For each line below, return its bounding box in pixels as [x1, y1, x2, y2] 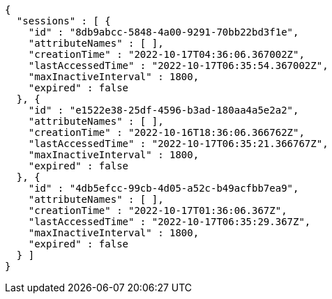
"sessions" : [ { [16, 15, 111, 26]
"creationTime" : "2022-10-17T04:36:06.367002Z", [28, 49, 305, 60]
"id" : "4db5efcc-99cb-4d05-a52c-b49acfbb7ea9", [28, 183, 299, 194]
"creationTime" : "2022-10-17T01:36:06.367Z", [28, 205, 287, 216]
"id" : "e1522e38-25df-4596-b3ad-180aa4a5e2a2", [28, 105, 299, 116]
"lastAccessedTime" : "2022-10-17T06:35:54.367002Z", [28, 60, 329, 71]
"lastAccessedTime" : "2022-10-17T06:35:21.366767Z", [28, 138, 329, 149]
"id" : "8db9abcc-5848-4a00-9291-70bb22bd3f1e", [28, 26, 299, 38]
